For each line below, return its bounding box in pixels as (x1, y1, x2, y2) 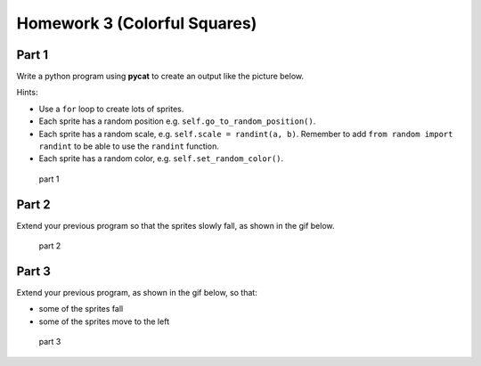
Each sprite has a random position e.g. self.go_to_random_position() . (38, 116, 316, 126)
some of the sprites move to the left (38, 316, 169, 327)
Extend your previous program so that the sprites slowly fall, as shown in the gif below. (16, 220, 335, 231)
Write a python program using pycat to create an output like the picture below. (16, 71, 305, 82)
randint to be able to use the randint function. (38, 141, 220, 151)
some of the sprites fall (38, 304, 124, 314)
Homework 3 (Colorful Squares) (16, 13, 257, 33)
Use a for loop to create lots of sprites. (38, 103, 184, 114)
